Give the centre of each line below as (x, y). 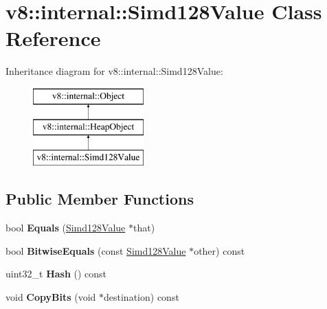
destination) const (142, 296)
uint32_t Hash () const (56, 274)
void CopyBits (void (51, 296)
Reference (53, 38)
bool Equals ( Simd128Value (66, 228)
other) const (219, 250)
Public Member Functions (100, 199)
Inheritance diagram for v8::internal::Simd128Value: (114, 71)
